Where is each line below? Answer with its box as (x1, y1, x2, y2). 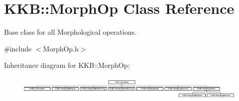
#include (4, 43, 32, 53)
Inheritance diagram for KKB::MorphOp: (4, 60, 130, 70)
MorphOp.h (43, 43, 79, 53)
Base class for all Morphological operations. (4, 27, 136, 37)
